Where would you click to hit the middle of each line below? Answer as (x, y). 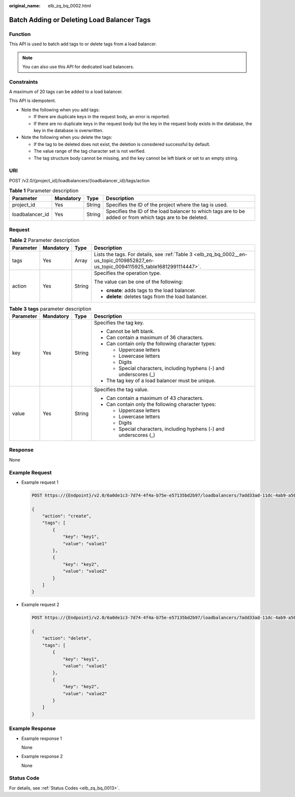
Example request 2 (40, 605)
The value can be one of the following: (139, 282)
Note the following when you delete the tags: (67, 137)
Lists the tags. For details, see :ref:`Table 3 (143, 254)
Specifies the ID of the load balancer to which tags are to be (176, 211)
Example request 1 (40, 482)
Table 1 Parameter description (44, 191)
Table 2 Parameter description (44, 240)
